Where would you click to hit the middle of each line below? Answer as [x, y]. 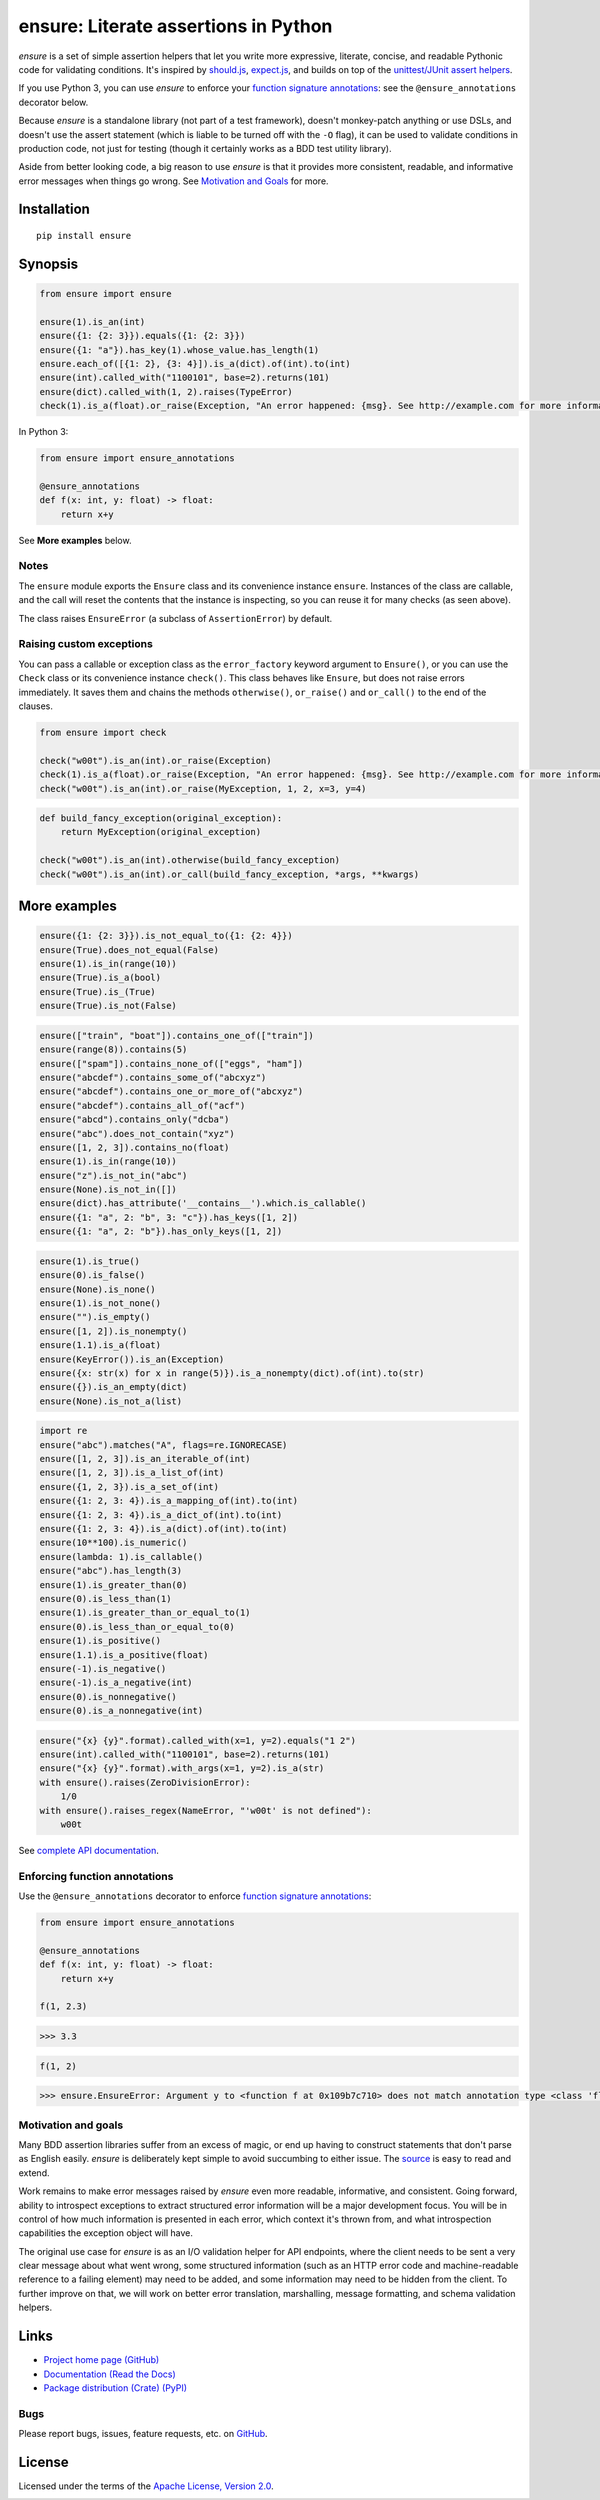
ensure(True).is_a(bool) [100, 978]
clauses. [36, 706]
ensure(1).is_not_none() [100, 1303]
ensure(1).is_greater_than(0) [113, 1584]
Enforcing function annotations [96, 1876]
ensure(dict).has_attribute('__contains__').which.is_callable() [203, 1203]
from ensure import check [103, 732]
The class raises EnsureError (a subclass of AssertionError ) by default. [175, 618]
